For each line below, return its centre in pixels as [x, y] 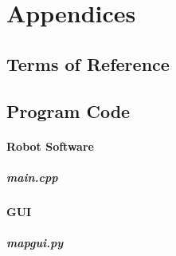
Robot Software [50, 146]
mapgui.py [35, 242]
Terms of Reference [88, 63]
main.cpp [32, 177]
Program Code [68, 110]
